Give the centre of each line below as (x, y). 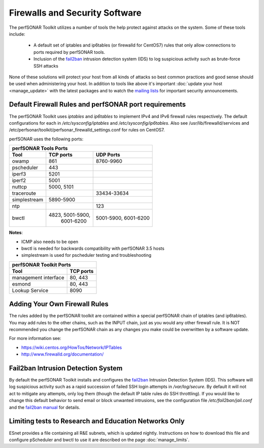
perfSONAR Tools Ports (40, 148)
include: (17, 34)
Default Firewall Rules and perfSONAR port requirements (97, 104)
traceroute (24, 193)
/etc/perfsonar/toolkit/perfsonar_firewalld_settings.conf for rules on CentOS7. (87, 130)
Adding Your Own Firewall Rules (59, 304)
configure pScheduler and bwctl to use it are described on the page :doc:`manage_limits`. (99, 440)
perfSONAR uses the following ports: (46, 139)
